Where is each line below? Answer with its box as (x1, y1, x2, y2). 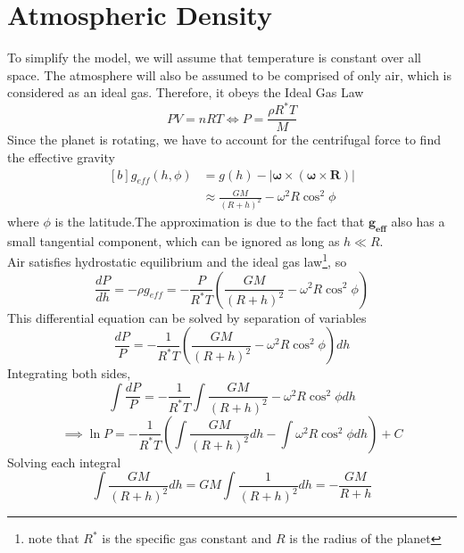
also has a (391, 211, 445, 230)
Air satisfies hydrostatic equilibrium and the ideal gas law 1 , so (7, 250, 347, 270)
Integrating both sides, (7, 364, 131, 383)
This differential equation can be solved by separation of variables (7, 308, 367, 326)
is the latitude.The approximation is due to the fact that (54, 211, 365, 230)
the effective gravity (7, 148, 115, 167)
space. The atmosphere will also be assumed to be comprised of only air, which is (7, 65, 452, 84)
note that (28, 529, 79, 548)
